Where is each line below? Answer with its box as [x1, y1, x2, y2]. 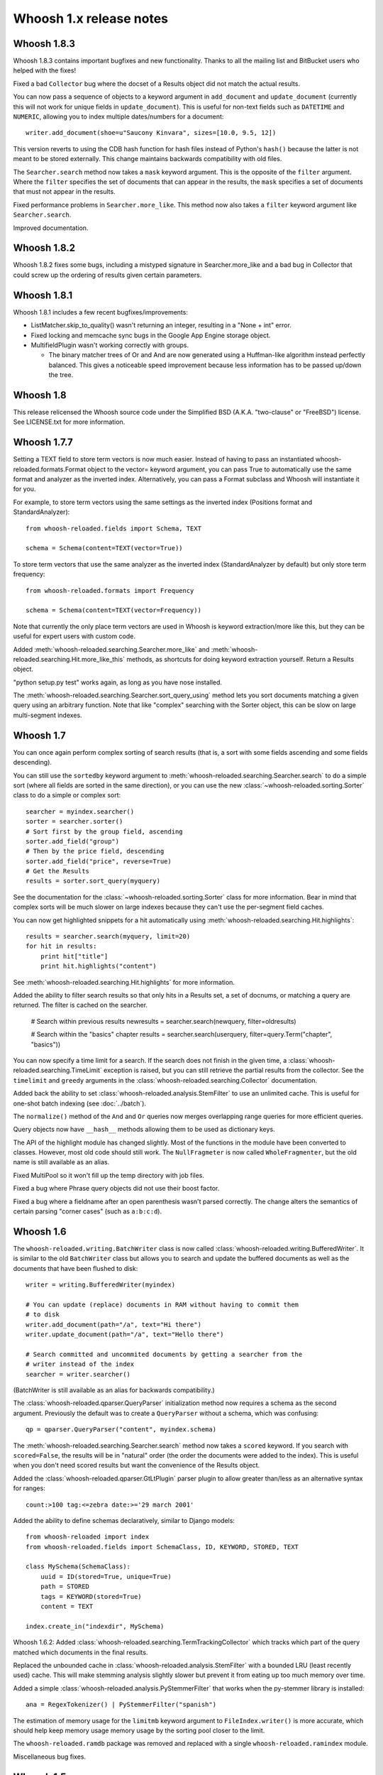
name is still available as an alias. [13, 1158, 110, 1167]
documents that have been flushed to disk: [13, 1264, 138, 1272]
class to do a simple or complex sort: [13, 791, 121, 799]
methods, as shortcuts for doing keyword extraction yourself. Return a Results [126, 655, 355, 663]
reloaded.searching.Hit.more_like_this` [13, 655, 126, 663]
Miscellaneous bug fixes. [13, 1752, 87, 1761]
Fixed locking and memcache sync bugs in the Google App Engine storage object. [30, 331, 271, 339]
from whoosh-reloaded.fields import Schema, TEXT [26, 524, 202, 532]
